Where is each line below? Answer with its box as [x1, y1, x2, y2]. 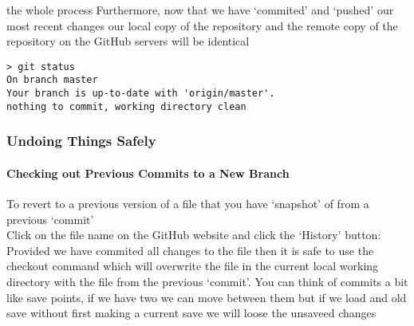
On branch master [6, 74, 98, 86]
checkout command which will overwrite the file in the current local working [6, 257, 379, 274]
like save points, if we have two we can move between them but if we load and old [6, 289, 407, 305]
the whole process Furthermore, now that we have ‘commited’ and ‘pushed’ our [6, 2, 394, 18]
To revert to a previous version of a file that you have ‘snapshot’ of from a [6, 195, 369, 212]
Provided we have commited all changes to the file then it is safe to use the [6, 242, 374, 258]
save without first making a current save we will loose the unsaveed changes [6, 304, 377, 321]
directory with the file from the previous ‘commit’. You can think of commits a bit [6, 273, 408, 290]
